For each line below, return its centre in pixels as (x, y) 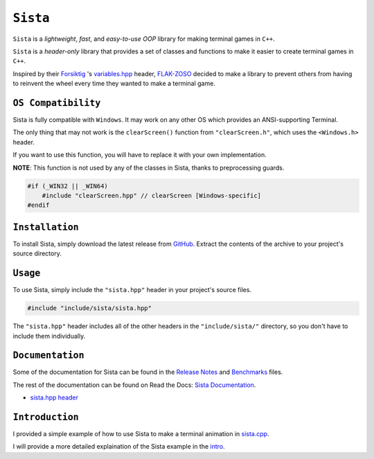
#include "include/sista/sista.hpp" (90, 308)
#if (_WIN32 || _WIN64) (68, 186)
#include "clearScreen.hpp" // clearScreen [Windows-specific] (152, 195)
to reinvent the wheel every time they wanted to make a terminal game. (114, 84)
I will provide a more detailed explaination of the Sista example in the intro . (119, 447)
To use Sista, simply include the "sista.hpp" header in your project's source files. (132, 290)
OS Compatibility (57, 103)
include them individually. (49, 336)
